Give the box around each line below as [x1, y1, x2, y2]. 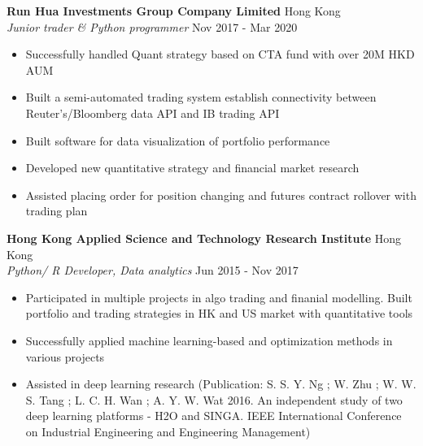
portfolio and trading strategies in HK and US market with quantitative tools [25, 305, 413, 322]
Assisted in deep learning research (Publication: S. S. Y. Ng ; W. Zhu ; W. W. [25, 375, 416, 392]
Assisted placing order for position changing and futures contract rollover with [25, 186, 416, 203]
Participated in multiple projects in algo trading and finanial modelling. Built [25, 288, 412, 305]
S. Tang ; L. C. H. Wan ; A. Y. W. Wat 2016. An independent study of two [25, 391, 403, 408]
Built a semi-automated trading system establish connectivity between [25, 89, 377, 106]
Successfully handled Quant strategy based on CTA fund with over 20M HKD [25, 45, 415, 63]
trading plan [25, 202, 88, 219]
